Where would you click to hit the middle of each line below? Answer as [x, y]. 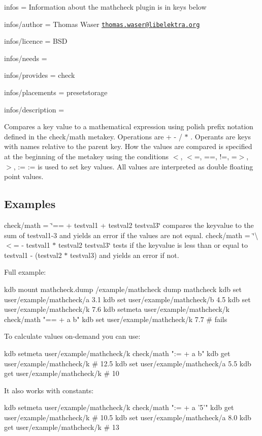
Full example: [25, 272]
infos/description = [34, 109]
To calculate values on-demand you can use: [72, 336]
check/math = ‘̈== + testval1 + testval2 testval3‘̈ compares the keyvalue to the [129, 225]
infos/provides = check [40, 75]
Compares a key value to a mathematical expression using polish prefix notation [129, 126]
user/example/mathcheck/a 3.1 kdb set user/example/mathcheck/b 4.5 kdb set [127, 299]
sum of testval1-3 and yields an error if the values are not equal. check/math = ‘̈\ [131, 235]
